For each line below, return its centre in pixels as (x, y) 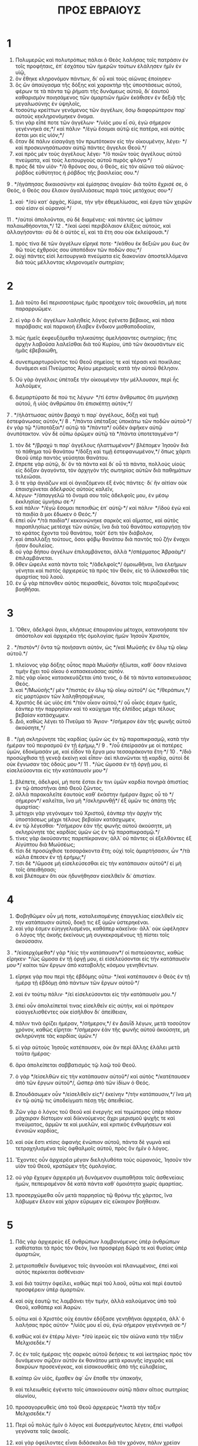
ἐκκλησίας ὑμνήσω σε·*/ (45, 501)
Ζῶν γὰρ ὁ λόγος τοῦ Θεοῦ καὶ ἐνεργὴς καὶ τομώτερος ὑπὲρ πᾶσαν (98, 1111)
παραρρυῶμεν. (33, 309)
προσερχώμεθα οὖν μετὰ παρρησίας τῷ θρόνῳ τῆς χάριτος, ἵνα (94, 1195)
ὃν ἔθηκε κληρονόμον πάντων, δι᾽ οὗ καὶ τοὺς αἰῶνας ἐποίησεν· (93, 78)
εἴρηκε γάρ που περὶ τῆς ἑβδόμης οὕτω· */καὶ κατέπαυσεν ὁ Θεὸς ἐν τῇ (103, 976)
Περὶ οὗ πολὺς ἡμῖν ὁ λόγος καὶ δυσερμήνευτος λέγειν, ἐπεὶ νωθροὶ (99, 1425)
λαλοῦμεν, (28, 386)
